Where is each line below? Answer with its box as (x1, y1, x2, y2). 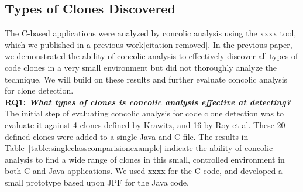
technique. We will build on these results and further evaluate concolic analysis (5, 73, 288, 85)
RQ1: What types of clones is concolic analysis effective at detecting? (5, 95, 291, 108)
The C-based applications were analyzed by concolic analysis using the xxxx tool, (5, 27, 297, 39)
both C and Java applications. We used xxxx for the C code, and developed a (5, 164, 283, 177)
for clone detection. (5, 84, 74, 97)
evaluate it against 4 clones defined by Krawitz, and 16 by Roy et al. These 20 (5, 118, 285, 131)
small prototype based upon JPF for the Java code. (5, 176, 189, 188)
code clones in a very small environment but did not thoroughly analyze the (5, 61, 277, 73)
